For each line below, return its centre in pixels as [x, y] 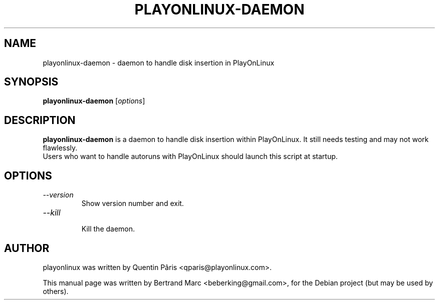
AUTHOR [27, 248]
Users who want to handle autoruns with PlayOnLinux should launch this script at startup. [190, 156]
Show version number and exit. [133, 203]
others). [56, 291]
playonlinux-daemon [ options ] [94, 101]
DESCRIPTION [40, 120]
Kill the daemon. [108, 229]
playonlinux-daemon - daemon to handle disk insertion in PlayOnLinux [159, 62]
